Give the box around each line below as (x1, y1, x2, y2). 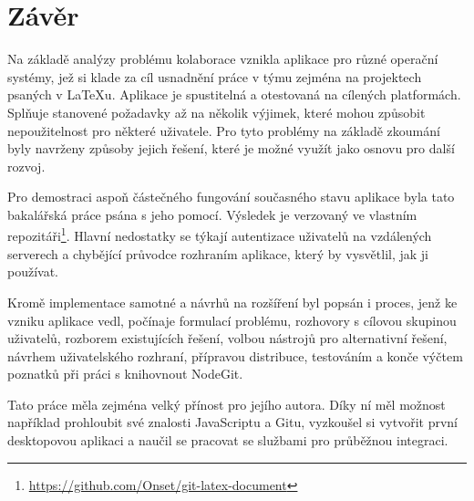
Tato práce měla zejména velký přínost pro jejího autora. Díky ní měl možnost (7, 394, 446, 413)
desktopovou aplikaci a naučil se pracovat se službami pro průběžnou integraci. (7, 431, 448, 450)
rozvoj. (7, 156, 46, 175)
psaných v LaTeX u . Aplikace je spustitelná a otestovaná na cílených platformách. (7, 85, 461, 104)
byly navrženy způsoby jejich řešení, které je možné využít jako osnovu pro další (7, 139, 455, 158)
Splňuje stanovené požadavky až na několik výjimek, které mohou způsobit (7, 102, 426, 121)
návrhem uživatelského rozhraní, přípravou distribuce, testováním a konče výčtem (7, 346, 463, 365)
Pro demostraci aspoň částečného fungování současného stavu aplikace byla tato (7, 187, 455, 206)
